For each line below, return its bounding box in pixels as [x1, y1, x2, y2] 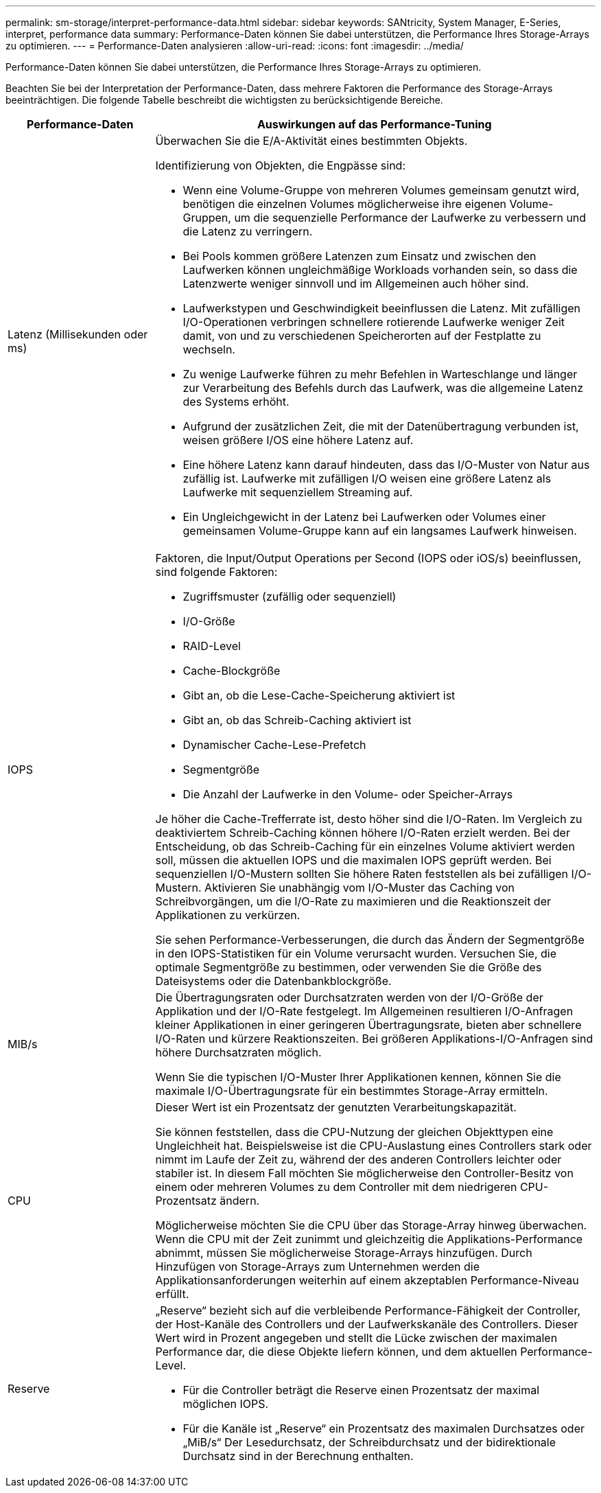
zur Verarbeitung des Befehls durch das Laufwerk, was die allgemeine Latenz [182, 381, 583, 395]
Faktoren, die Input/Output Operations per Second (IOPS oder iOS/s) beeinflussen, [155, 551, 582, 565]
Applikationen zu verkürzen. [155, 908, 300, 922]
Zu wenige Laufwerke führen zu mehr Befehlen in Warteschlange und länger [182, 367, 578, 381]
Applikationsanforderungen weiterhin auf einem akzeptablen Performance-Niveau [155, 1273, 579, 1287]
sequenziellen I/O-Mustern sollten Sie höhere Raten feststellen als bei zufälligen [155, 867, 569, 881]
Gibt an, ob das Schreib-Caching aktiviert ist [182, 713, 412, 727]
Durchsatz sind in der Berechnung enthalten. [182, 1449, 414, 1463]
